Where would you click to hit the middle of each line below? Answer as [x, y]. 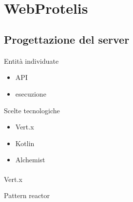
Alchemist [30, 160]
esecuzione [31, 93]
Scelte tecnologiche [32, 110]
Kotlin [25, 143]
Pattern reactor [27, 195]
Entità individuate [31, 61]
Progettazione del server [67, 39]
